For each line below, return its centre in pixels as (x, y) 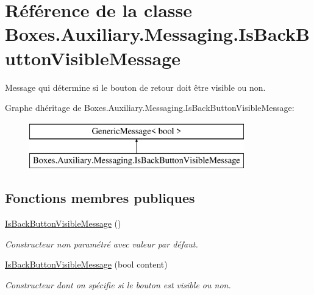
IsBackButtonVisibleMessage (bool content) (86, 264)
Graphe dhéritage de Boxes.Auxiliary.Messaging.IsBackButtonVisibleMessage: (150, 108)
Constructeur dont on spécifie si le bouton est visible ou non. (118, 284)
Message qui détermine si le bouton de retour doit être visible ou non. (135, 87)
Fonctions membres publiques (100, 198)
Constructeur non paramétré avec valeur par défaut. (102, 243)
